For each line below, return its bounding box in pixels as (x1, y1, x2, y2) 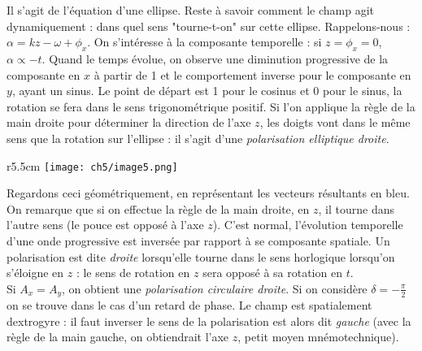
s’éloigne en (7, 264, 64, 281)
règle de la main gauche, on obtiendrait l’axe (7, 328, 229, 345)
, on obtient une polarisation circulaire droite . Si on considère (61, 279, 368, 297)
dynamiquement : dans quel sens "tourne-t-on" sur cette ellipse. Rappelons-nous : (7, 17, 411, 34)
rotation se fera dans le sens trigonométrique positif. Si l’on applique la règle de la (7, 97, 415, 115)
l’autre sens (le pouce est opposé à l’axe (7, 216, 204, 233)
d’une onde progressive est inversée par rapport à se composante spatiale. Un (7, 232, 390, 249)
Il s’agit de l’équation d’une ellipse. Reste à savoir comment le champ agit (7, 2, 374, 18)
